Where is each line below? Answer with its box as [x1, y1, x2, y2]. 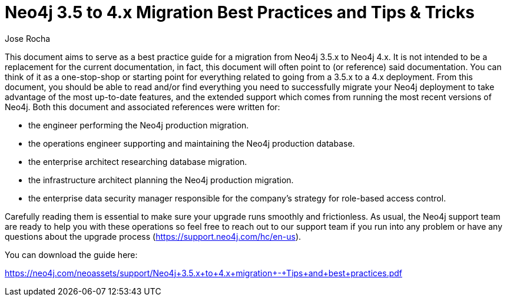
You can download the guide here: [5, 249, 138, 260]
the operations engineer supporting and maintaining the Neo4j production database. [28, 138, 355, 148]
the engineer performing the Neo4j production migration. [28, 120, 249, 130]
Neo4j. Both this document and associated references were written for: [5, 101, 280, 112]
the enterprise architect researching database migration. [28, 156, 247, 167]
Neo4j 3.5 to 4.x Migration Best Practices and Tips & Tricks [5, 2, 475, 22]
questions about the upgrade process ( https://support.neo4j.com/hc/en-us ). [5, 231, 301, 242]
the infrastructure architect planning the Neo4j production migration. [28, 174, 294, 185]
